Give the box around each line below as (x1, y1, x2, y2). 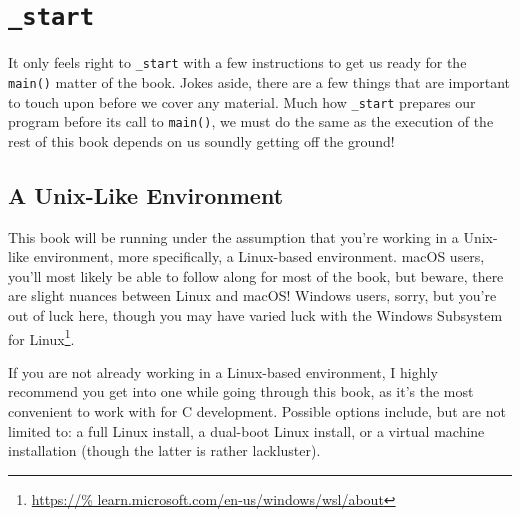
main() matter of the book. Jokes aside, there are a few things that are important (8, 71, 511, 92)
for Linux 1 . (8, 325, 75, 349)
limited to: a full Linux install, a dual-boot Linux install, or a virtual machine (8, 420, 485, 441)
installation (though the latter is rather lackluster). (8, 440, 321, 461)
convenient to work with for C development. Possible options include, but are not (8, 401, 506, 422)
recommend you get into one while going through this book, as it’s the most (8, 381, 474, 402)
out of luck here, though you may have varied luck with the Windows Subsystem (8, 305, 503, 326)
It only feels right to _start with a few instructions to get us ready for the (8, 52, 467, 73)
